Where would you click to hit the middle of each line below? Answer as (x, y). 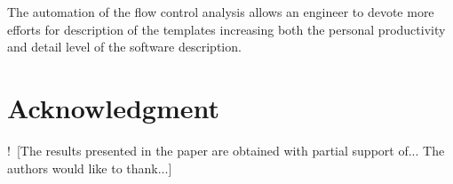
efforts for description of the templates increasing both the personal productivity (226, 29)
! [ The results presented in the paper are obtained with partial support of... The (226, 150)
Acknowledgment (113, 107)
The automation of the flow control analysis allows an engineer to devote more (221, 12)
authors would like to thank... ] (90, 168)
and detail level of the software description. (124, 47)
